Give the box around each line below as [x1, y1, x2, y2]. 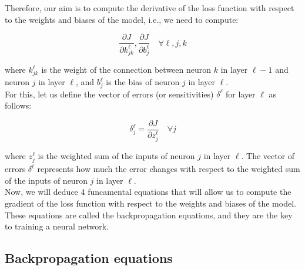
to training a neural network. [5, 220, 109, 232]
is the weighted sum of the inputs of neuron [38, 150, 195, 162]
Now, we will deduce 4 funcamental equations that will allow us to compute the [5, 185, 291, 198]
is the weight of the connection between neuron [41, 63, 212, 76]
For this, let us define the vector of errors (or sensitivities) [5, 87, 214, 100]
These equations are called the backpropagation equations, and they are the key [5, 208, 293, 221]
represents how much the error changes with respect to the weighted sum [37, 163, 300, 175]
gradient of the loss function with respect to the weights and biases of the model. [5, 197, 296, 210]
